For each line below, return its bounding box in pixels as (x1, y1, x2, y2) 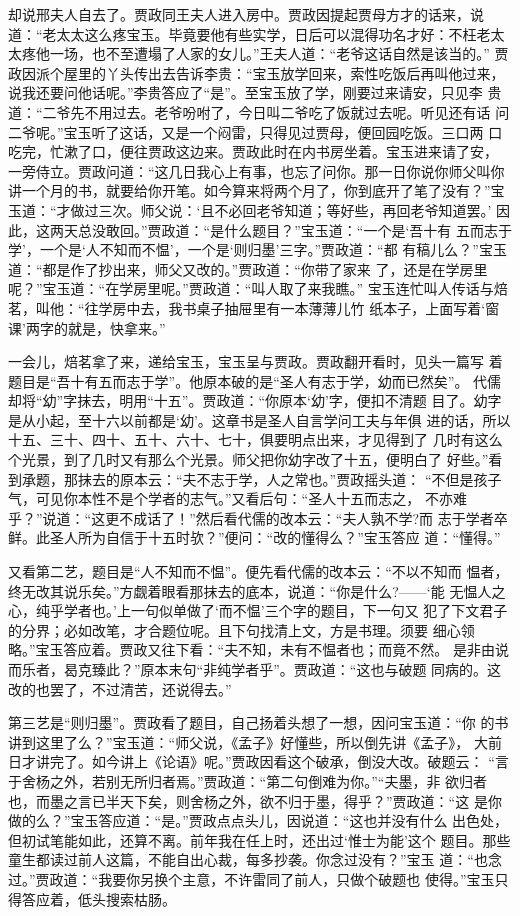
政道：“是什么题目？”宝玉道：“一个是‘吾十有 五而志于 (161, 219, 512, 240)
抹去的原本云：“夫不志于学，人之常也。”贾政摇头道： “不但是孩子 (77, 468, 502, 489)
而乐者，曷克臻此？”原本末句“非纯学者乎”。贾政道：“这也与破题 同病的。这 (8, 659, 502, 679)
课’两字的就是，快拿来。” (8, 317, 166, 338)
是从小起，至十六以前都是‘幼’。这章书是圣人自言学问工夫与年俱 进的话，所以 (8, 409, 511, 430)
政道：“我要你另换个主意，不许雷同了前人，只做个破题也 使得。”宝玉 (49, 868, 495, 889)
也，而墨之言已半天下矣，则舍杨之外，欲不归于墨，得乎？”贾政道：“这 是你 (8, 790, 502, 811)
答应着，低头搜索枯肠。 (21, 888, 176, 909)
